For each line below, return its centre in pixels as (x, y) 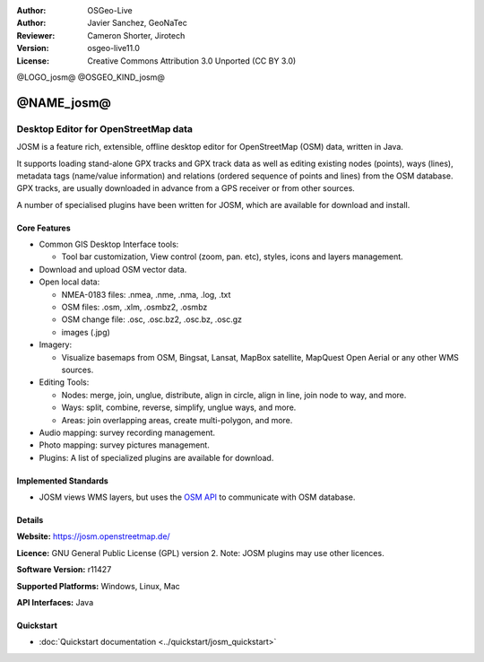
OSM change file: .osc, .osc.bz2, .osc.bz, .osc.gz (151, 319)
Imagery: (56, 344)
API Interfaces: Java (55, 603)
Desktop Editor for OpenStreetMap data (104, 128)
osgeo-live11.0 (114, 48)
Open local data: (69, 282)
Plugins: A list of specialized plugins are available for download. (156, 457)
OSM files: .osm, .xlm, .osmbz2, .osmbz (134, 307)
